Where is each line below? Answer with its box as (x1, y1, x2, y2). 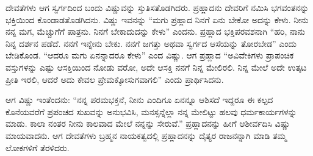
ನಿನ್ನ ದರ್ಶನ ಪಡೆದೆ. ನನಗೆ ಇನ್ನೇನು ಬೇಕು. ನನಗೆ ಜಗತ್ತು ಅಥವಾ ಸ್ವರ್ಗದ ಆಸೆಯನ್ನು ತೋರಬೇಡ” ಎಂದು (5, 37, 297, 49)
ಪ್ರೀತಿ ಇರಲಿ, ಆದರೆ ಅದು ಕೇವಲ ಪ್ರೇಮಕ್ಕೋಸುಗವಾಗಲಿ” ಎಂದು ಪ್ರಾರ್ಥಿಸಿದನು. (5, 73, 224, 85)
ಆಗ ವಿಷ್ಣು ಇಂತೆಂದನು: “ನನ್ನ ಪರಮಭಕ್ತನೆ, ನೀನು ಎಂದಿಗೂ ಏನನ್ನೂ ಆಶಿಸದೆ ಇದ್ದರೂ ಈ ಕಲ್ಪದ (5, 93, 273, 106)
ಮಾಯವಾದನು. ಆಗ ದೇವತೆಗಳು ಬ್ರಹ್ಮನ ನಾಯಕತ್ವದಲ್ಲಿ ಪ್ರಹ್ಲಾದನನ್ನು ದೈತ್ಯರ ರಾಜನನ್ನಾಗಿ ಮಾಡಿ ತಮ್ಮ (5, 129, 287, 141)
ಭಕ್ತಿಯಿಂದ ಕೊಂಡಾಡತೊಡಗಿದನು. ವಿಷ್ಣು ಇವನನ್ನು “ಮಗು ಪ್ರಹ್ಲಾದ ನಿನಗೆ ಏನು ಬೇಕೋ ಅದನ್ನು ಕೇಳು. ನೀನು (5, 13, 309, 26)
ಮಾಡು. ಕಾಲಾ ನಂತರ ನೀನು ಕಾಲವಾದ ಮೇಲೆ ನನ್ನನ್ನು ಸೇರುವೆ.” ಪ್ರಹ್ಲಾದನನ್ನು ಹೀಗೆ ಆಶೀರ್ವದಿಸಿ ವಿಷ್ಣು (5, 117, 290, 130)
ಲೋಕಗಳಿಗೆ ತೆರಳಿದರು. (5, 141, 70, 154)
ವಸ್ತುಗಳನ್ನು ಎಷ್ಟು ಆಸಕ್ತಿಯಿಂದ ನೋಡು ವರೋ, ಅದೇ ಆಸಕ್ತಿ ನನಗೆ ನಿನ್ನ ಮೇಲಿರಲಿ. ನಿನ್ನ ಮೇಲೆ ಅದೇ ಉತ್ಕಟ (5, 60, 307, 73)
